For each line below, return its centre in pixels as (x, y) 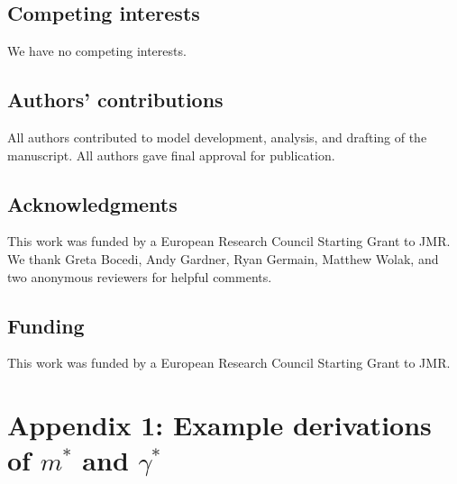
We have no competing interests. (97, 51)
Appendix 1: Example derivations (219, 425)
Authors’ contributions (115, 100)
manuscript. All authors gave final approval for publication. (171, 155)
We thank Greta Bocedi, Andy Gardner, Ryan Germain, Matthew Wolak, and (223, 258)
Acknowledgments (92, 203)
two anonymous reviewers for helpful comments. (140, 276)
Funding (46, 325)
